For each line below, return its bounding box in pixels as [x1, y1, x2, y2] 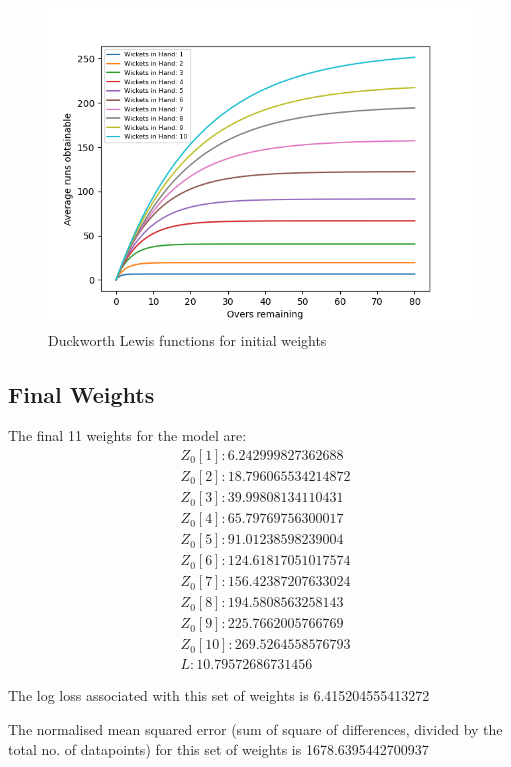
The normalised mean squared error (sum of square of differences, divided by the [8, 718, 503, 739]
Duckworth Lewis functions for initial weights [48, 329, 327, 350]
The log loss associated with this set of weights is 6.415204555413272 [8, 685, 430, 706]
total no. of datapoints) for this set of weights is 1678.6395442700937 [8, 738, 429, 759]
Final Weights [8, 378, 155, 409]
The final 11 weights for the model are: [8, 425, 247, 446]
